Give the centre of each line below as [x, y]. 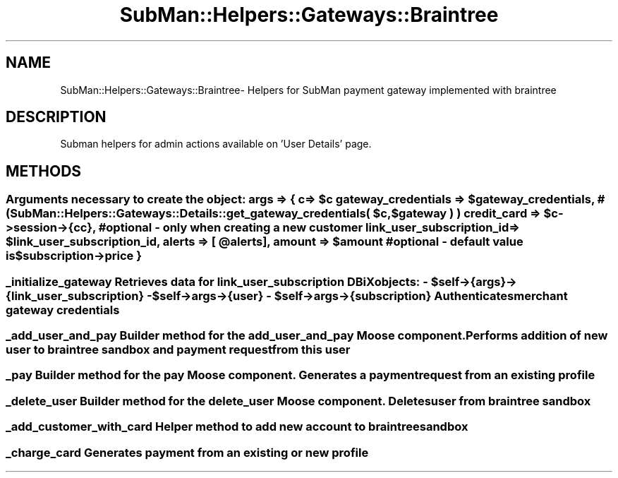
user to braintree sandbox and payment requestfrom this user [178, 350]
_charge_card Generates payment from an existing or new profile [187, 452]
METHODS [44, 171]
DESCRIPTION [56, 117]
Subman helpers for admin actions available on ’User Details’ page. [216, 144]
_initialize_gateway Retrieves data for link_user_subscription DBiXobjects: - [217, 281]
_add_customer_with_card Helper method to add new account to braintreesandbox [237, 427]
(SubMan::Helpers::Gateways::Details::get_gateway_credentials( [188, 214]
